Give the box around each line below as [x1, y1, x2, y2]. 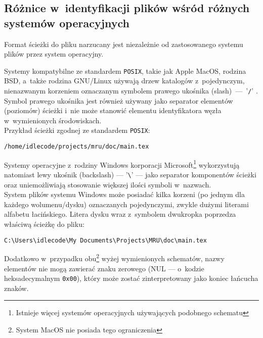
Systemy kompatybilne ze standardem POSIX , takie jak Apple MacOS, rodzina [4, 65, 246, 76]
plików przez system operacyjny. [4, 49, 104, 59]
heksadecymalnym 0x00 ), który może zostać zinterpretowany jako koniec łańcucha [4, 273, 258, 283]
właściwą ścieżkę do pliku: [4, 219, 84, 229]
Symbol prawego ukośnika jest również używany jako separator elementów [4, 95, 233, 106]
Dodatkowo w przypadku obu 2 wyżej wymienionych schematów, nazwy [4, 252, 225, 263]
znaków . [4, 282, 29, 293]
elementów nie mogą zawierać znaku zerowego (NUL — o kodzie [4, 263, 204, 273]
